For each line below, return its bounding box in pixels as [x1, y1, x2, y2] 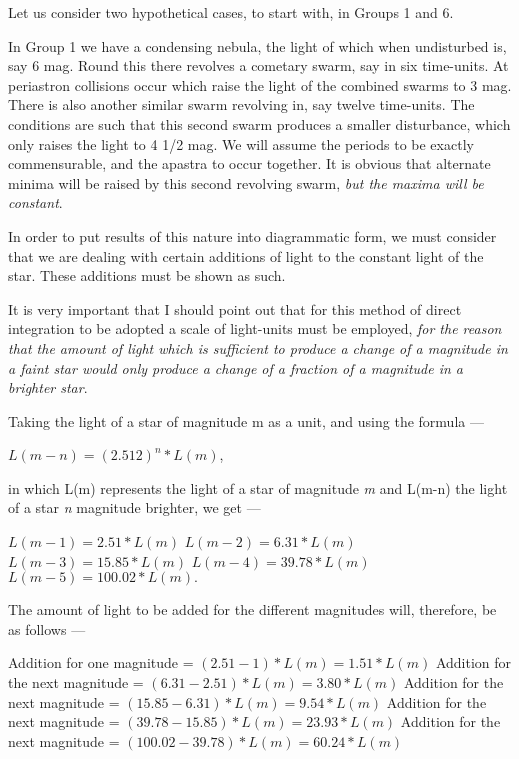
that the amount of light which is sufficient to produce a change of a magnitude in [8, 337, 508, 358]
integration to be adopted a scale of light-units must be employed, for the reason [8, 318, 502, 339]
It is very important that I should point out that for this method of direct [8, 298, 462, 319]
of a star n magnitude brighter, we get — [8, 497, 261, 518]
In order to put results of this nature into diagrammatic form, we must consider [8, 225, 497, 246]
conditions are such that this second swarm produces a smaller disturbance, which [8, 113, 511, 134]
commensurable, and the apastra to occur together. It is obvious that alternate [8, 153, 491, 174]
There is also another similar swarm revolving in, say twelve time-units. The [8, 94, 475, 115]
